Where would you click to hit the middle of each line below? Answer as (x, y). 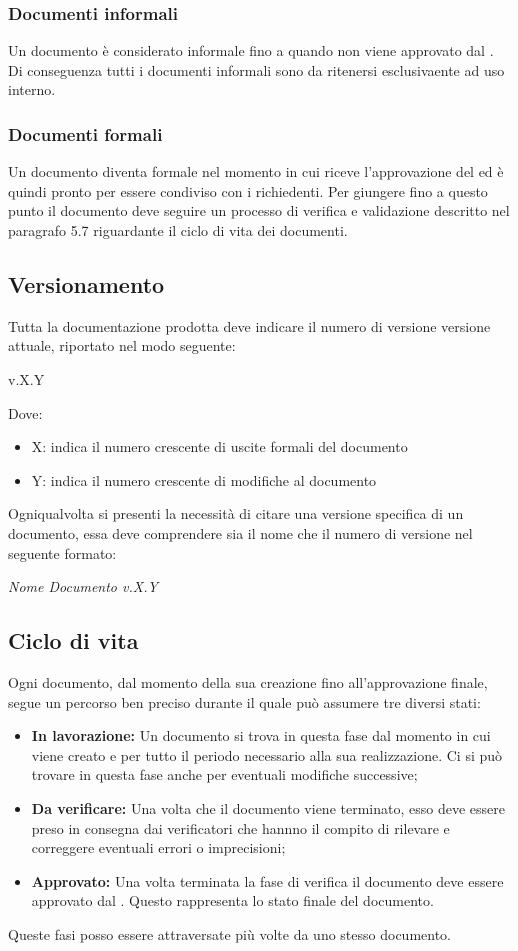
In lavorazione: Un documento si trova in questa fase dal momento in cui (261, 735)
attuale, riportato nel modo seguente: (122, 345)
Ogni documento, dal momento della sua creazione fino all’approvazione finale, (248, 681)
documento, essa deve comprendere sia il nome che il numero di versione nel (240, 532)
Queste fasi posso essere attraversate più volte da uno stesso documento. (229, 933)
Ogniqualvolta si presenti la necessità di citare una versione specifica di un (236, 513)
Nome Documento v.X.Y (83, 586)
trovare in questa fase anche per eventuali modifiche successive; (224, 774)
